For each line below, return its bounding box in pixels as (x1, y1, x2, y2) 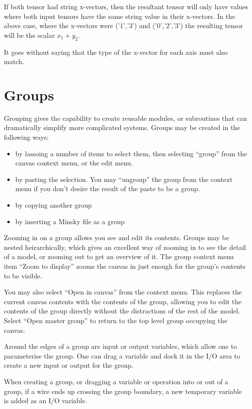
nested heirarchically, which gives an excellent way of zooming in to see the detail (4, 242, 246, 252)
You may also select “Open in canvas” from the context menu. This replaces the (4, 287, 242, 297)
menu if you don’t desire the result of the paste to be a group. (15, 183, 200, 194)
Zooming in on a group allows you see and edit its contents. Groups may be (4, 232, 229, 243)
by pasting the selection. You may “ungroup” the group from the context (15, 174, 233, 184)
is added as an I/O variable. (4, 395, 87, 406)
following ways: (4, 132, 49, 142)
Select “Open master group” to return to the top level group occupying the (4, 315, 227, 325)
